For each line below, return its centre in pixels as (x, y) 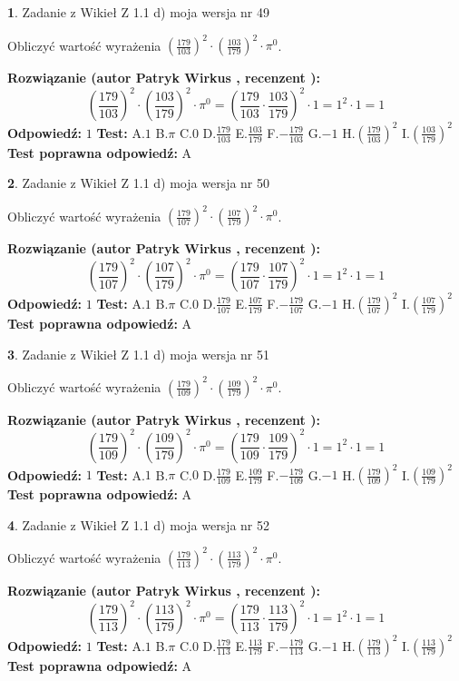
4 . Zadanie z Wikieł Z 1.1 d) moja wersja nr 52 (139, 524)
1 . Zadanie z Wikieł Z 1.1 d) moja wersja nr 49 (139, 12)
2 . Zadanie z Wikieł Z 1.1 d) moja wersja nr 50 (139, 183)
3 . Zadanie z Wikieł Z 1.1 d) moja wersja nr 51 (139, 354)
